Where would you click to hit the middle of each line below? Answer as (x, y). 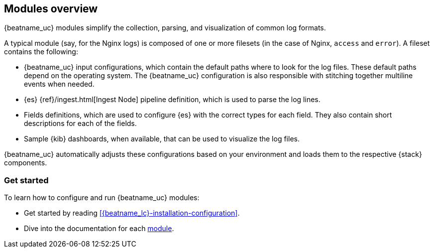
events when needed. (59, 84)
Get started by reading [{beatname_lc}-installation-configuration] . (132, 213)
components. (26, 163)
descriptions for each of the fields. (80, 124)
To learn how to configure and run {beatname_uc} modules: (102, 198)
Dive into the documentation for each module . (99, 229)
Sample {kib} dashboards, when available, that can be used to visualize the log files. (162, 139)
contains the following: (41, 52)
